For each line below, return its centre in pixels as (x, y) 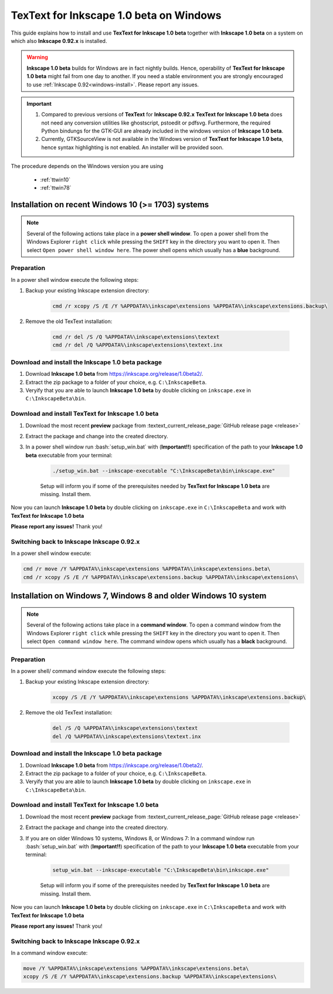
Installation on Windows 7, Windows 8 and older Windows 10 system (139, 596)
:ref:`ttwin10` (55, 180)
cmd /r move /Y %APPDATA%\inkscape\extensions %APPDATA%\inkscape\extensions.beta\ (147, 569)
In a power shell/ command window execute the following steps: (89, 671)
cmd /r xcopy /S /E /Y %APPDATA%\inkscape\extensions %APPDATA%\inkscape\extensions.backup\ (190, 306)
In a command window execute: (49, 953)
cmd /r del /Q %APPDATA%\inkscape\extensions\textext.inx (137, 345)
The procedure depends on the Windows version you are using (87, 166)
